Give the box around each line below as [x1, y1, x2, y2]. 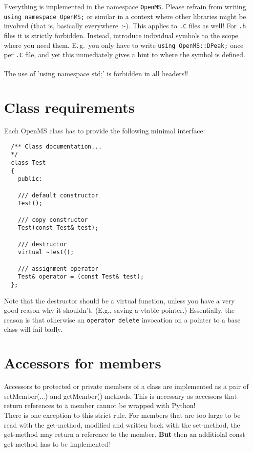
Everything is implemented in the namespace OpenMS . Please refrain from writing [4, 1, 246, 11]
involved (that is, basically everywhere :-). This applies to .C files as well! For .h [4, 21, 246, 31]
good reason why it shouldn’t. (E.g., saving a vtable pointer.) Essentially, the [4, 305, 235, 315]
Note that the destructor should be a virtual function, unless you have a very [4, 295, 235, 305]
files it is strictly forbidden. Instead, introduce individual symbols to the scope [4, 30, 238, 40]
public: [18, 175, 42, 183]
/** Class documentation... [11, 143, 102, 150]
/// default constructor [18, 192, 99, 199]
